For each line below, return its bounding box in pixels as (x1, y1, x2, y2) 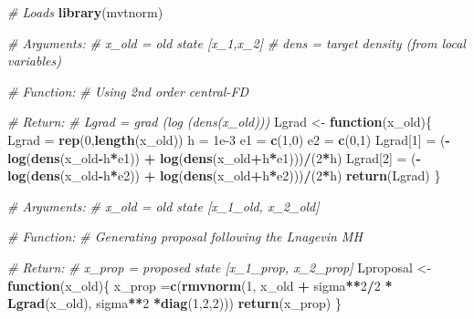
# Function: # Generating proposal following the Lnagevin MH (7, 227, 363, 246)
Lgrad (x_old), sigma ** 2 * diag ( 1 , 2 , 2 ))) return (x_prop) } (7, 293, 342, 313)
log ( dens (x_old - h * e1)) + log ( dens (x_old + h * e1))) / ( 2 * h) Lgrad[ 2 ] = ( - (7, 148, 421, 167)
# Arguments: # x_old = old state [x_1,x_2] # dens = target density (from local (7, 33, 466, 52)
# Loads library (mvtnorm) (7, 3, 163, 21)
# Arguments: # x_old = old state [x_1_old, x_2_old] (7, 196, 320, 215)
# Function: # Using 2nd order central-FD (7, 81, 249, 100)
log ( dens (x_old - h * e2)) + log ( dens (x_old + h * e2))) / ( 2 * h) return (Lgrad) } (7, 166, 441, 185)
